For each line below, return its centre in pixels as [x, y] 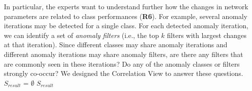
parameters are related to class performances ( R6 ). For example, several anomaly [126, 16]
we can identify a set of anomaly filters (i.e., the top [81, 35]
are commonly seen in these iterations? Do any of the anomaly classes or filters [122, 64]
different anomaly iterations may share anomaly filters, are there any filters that [124, 54]
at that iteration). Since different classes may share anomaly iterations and [116, 45]
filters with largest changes [207, 35]
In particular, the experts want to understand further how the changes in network [126, 6]
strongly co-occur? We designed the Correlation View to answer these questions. [124, 73]
